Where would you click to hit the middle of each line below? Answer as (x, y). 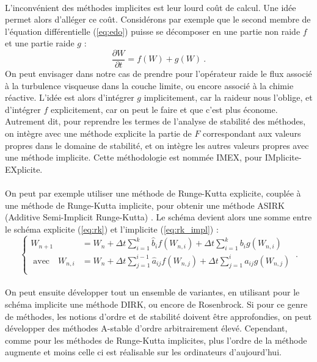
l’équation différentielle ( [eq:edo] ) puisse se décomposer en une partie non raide (153, 31)
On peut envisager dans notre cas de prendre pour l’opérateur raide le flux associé (158, 74)
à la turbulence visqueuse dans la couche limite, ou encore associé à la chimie (149, 85)
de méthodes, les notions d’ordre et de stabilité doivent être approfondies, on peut (158, 316)
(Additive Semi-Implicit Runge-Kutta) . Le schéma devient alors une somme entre (158, 217)
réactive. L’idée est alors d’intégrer (70, 97)
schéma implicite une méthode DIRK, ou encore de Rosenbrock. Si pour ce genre (156, 304)
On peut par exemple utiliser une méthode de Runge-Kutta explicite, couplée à (153, 193)
